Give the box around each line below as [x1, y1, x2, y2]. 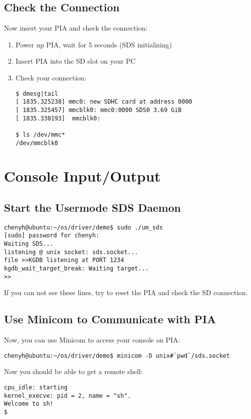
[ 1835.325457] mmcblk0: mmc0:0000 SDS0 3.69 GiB [15, 106, 182, 114]
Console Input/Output [4, 166, 161, 186]
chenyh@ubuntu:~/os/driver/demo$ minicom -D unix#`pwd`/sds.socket [4, 352, 230, 359]
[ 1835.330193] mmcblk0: [15, 114, 101, 122]
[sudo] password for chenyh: [4, 232, 100, 239]
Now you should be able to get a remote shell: [4, 366, 143, 377]
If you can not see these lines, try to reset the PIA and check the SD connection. [4, 287, 248, 298]
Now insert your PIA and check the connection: [4, 23, 147, 33]
